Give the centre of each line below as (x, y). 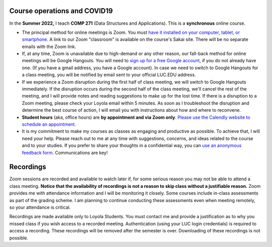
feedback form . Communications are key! (65, 153)
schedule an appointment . (49, 124)
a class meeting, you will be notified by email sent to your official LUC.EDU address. (109, 75)
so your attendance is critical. (40, 208)
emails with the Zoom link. (49, 46)
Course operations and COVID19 (61, 11)
